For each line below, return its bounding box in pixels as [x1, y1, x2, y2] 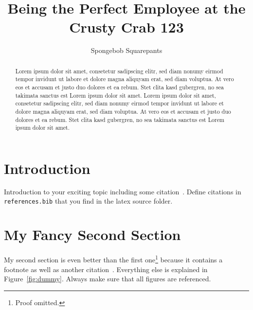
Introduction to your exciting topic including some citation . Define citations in [4, 186, 241, 196]
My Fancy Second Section [4, 224, 181, 244]
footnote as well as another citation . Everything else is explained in [4, 264, 208, 274]
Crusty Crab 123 [69, 17, 184, 37]
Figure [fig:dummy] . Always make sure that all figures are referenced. [4, 274, 211, 284]
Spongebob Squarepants [90, 45, 163, 55]
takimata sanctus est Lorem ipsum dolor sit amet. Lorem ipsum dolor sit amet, [15, 91, 216, 99]
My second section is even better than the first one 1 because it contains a [4, 253, 223, 264]
